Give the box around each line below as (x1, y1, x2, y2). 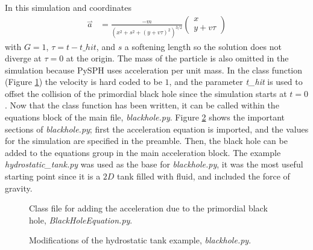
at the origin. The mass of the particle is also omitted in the (66, 52, 289, 64)
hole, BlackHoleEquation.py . (29, 213, 133, 226)
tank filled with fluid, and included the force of (117, 170, 290, 183)
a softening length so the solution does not (124, 40, 282, 52)
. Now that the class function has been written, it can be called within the (5, 99, 279, 111)
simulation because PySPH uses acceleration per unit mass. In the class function (5, 63, 303, 76)
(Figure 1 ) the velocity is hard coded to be (5, 75, 162, 88)
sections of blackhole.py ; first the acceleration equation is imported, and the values (5, 122, 309, 135)
